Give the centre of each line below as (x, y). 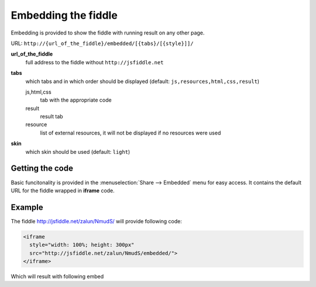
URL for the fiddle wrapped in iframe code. (63, 191)
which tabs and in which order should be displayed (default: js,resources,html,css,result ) (142, 81)
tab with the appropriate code (76, 100)
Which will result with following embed (57, 276)
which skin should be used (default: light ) (78, 151)
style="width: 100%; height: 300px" (82, 245)
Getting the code (42, 169)
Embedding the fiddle (64, 15)
